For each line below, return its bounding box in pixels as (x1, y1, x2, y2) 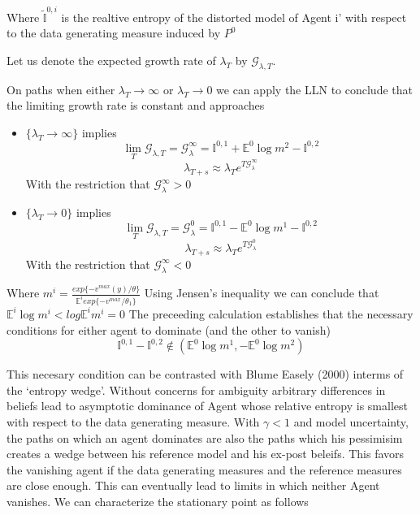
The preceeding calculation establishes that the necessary (128, 305, 414, 322)
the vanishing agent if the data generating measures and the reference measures (6, 461, 402, 478)
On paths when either (6, 80, 115, 97)
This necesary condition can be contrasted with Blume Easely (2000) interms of (6, 366, 404, 383)
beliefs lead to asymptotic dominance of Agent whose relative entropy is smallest (6, 397, 408, 414)
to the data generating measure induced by (6, 24, 221, 41)
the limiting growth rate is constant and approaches (6, 97, 265, 114)
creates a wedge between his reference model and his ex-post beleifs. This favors (6, 445, 405, 462)
